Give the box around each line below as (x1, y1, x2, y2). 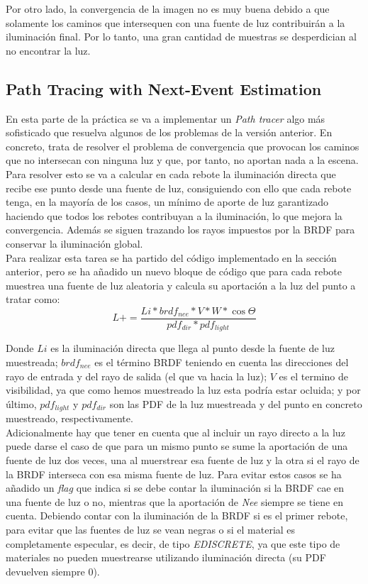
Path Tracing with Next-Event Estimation (6, 77, 322, 99)
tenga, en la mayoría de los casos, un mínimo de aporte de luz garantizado (6, 194, 328, 209)
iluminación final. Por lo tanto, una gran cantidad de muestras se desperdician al (6, 29, 357, 44)
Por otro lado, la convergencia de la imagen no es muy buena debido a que (6, 1, 330, 16)
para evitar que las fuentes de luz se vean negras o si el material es (6, 522, 296, 536)
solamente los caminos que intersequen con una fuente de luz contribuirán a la (6, 15, 345, 30)
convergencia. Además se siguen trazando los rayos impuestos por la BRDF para (6, 222, 355, 237)
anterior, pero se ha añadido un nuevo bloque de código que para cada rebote (6, 264, 342, 279)
